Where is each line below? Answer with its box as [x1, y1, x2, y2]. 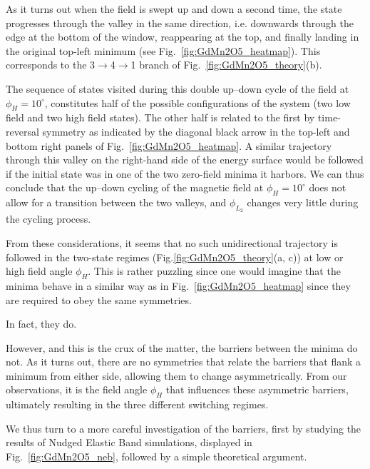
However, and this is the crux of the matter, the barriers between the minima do [6, 340, 358, 355]
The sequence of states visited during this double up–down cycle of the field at [6, 81, 349, 96]
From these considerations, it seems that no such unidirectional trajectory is [6, 235, 339, 250]
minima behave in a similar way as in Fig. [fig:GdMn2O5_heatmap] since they [6, 278, 351, 293]
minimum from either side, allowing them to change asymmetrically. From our [6, 368, 347, 383]
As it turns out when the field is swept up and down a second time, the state [6, 1, 342, 16]
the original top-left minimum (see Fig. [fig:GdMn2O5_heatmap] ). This [6, 43, 321, 58]
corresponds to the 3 [6, 57, 96, 72]
